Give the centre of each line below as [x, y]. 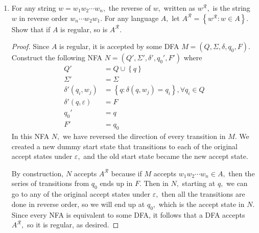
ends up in [116, 183]
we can [237, 183]
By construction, [38, 173]
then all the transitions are [203, 194]
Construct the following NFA [57, 57]
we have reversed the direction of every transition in [144, 136]
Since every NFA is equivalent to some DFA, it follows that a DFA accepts [128, 214]
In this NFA [30, 136]
